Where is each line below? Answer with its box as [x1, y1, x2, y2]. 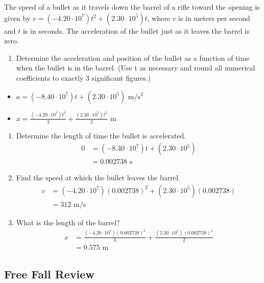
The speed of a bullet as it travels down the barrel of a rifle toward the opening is [4, 2, 260, 12]
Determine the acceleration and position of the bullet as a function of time [16, 52, 250, 63]
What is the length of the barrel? [16, 217, 120, 228]
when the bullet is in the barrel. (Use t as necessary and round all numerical [16, 62, 255, 73]
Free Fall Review [4, 266, 94, 281]
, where [147, 12, 170, 23]
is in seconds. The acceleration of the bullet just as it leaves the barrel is [22, 25, 250, 36]
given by [4, 12, 31, 23]
